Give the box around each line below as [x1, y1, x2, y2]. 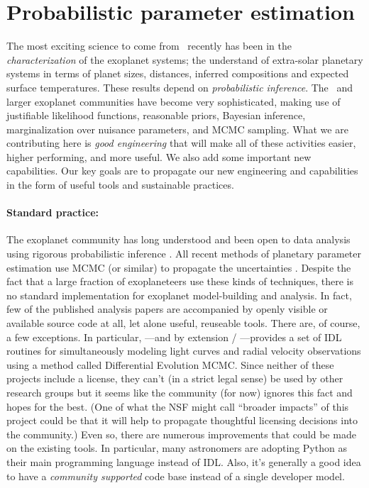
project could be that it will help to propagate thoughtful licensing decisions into [6, 413, 358, 428]
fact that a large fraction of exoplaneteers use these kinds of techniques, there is [6, 274, 354, 289]
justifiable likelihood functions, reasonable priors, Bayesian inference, [6, 108, 306, 123]
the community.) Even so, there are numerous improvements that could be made [6, 426, 356, 441]
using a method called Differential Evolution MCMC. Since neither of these [6, 357, 334, 372]
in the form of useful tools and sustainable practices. [6, 177, 234, 192]
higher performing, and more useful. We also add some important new [6, 149, 312, 164]
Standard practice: [6, 205, 99, 220]
